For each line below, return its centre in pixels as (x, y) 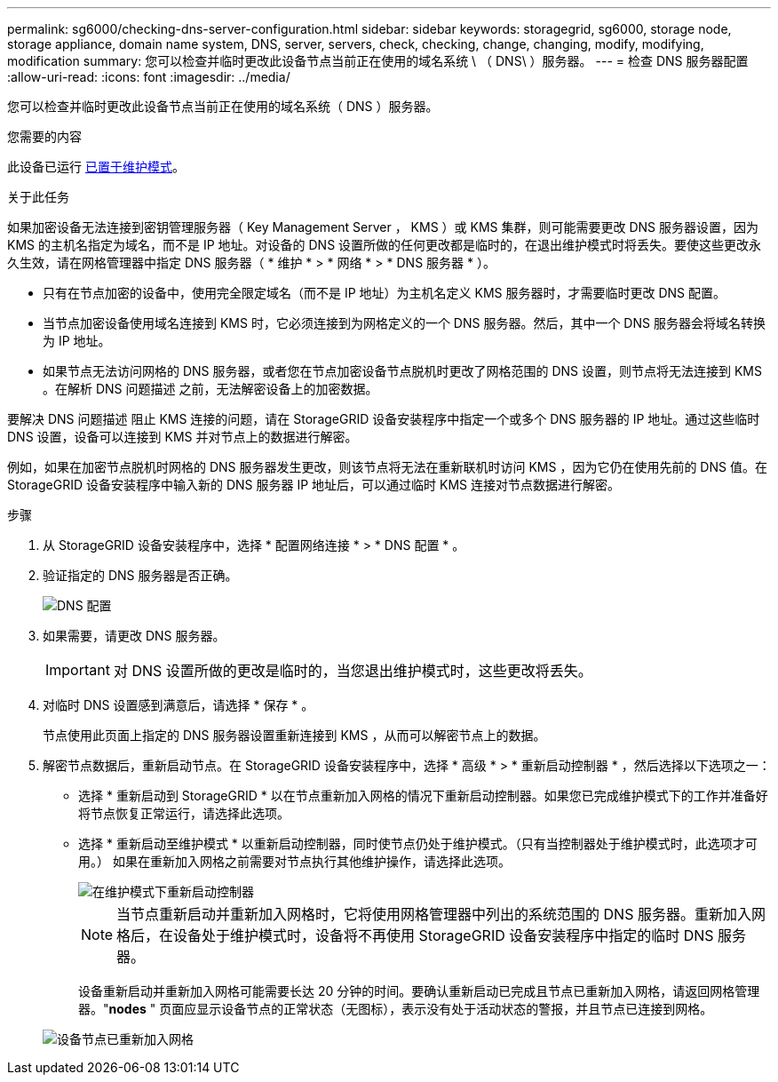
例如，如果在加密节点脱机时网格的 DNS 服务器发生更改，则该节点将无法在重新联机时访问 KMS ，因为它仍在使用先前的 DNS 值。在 (387, 467)
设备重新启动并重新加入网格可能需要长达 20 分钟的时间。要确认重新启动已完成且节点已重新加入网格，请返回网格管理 (419, 991)
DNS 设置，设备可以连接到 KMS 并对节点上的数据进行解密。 (183, 437)
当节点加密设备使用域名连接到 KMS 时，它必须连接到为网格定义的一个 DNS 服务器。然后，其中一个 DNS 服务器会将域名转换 (404, 323)
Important (78, 670)
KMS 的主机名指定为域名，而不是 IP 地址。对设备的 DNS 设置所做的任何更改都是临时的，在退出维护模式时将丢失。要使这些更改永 (385, 245)
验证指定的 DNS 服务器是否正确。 (140, 575)
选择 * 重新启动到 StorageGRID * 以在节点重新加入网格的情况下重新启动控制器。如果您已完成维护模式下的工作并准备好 (423, 796)
